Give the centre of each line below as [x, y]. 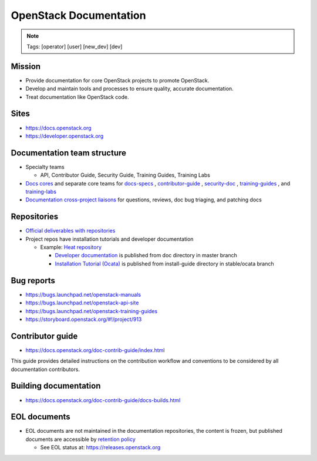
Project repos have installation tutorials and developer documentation [109, 239]
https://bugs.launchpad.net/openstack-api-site [82, 303]
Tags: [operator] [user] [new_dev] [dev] [75, 47]
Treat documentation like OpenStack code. [77, 97]
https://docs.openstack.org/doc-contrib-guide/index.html [95, 350]
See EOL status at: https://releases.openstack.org [100, 447]
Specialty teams [45, 167]
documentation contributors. [45, 369]
